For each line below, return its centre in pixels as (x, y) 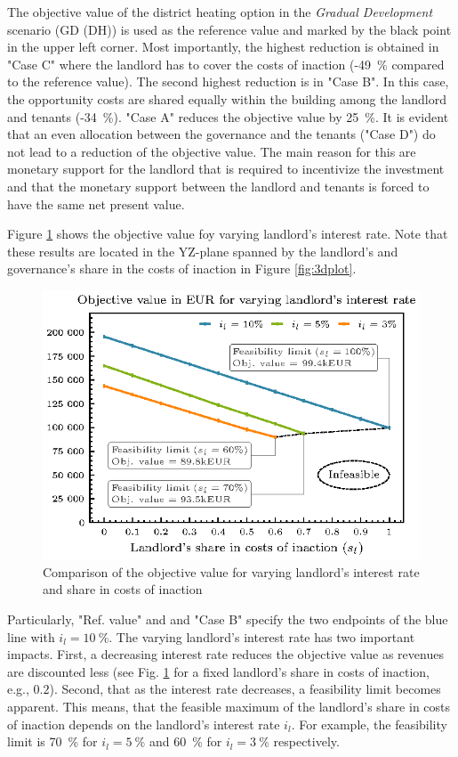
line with (31, 636)
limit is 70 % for (52, 741)
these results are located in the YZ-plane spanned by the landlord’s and (203, 251)
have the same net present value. (96, 203)
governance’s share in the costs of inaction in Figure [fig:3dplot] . (182, 269)
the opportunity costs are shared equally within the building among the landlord (227, 98)
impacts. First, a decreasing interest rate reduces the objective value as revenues (225, 654)
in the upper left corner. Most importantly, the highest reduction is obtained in (223, 47)
